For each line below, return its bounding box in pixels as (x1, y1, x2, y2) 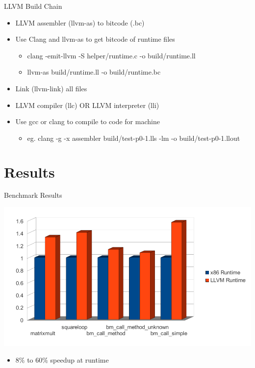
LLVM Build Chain (4, 1, 62, 11)
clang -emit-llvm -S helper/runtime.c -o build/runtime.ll (27, 50, 196, 60)
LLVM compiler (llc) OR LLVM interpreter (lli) (15, 100, 159, 110)
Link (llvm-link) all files (15, 83, 87, 93)
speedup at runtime (50, 355, 109, 365)
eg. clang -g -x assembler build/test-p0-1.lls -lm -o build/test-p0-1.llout (27, 132, 240, 143)
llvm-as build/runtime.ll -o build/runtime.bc (27, 67, 161, 77)
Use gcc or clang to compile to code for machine (15, 116, 160, 127)
